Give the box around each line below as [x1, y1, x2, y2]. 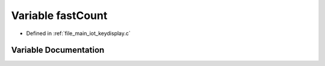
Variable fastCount [11, 9, 108, 22]
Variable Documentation [11, 45, 105, 55]
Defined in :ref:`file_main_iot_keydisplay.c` [26, 30, 131, 37]
